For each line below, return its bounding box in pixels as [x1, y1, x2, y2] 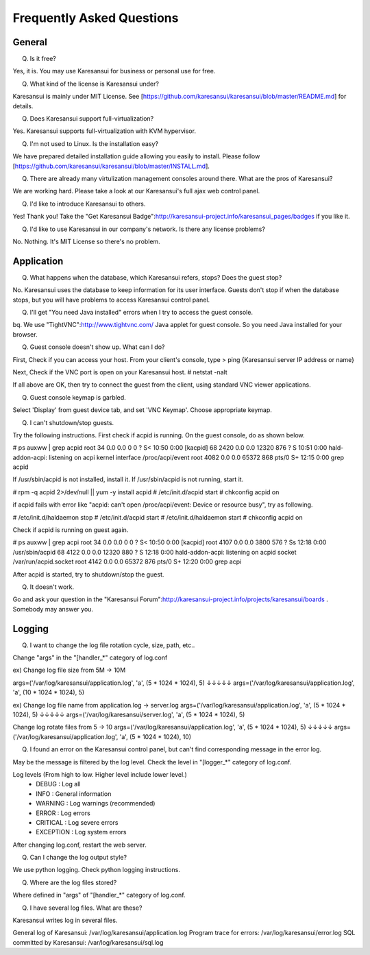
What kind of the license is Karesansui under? [29, 80, 159, 88]
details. [12, 101, 34, 110]
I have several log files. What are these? [29, 904, 143, 912]
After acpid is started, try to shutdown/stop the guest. [12, 570, 164, 579]
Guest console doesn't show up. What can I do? [29, 343, 165, 351]
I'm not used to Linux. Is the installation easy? [29, 139, 159, 147]
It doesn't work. [29, 583, 75, 591]
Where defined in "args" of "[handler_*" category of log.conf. [12, 891, 186, 899]
